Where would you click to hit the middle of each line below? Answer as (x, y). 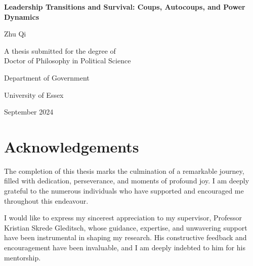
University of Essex (34, 94)
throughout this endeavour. (46, 200)
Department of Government (47, 77)
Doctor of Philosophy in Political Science (68, 61)
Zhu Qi (15, 34)
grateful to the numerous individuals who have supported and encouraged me (124, 191)
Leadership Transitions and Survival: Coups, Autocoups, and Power (125, 7)
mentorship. (23, 257)
